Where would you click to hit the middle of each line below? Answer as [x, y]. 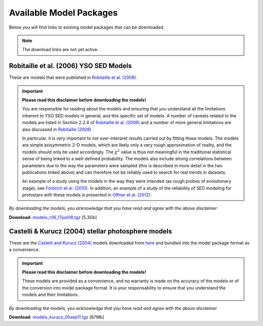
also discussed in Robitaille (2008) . [57, 129]
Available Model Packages [63, 13]
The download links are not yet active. [60, 50]
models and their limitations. [50, 295]
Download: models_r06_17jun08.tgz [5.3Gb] [53, 217]
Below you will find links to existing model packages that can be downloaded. [87, 27]
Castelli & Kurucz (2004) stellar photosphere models [91, 231]
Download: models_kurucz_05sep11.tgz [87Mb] [56, 317]
